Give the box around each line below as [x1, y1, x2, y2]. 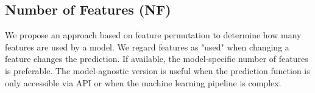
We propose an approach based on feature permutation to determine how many [5, 29, 302, 41]
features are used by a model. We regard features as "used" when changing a [5, 40, 289, 53]
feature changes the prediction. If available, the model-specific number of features [5, 52, 308, 65]
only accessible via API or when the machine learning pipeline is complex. [5, 76, 281, 89]
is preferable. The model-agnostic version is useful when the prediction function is [5, 64, 310, 77]
